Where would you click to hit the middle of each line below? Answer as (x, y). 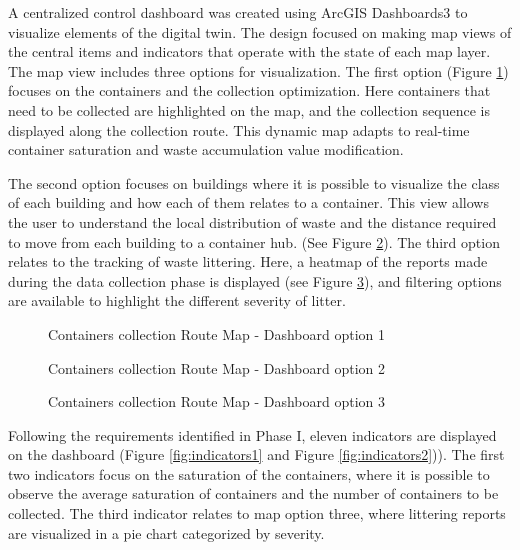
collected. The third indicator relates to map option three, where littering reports (257, 513)
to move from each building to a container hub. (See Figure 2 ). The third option (254, 241)
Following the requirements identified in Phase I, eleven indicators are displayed (252, 434)
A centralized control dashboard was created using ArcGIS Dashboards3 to (238, 12)
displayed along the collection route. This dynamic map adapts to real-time (239, 129)
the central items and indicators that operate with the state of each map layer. (249, 51)
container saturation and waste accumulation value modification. (206, 149)
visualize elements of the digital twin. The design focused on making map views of (260, 31)
